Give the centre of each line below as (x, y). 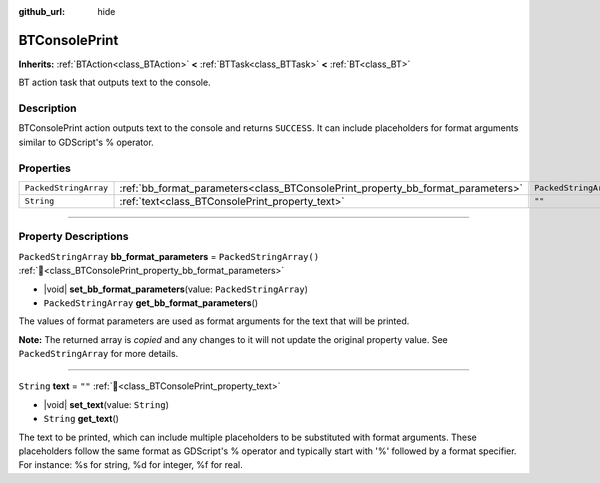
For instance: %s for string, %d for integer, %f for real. (131, 465)
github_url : (41, 11)
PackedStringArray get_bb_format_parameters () (151, 302)
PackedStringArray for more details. (98, 354)
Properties (45, 168)
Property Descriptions (73, 237)
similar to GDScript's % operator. (86, 142)
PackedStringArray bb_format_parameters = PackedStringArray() (169, 256)
